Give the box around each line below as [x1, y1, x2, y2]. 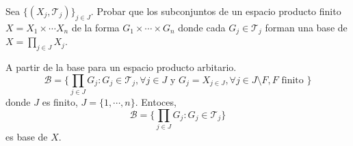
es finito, [42, 94, 78, 108]
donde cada [178, 20, 226, 34]
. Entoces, [135, 94, 176, 108]
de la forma [71, 20, 120, 34]
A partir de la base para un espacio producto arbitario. [5, 60, 237, 74]
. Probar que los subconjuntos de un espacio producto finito [90, 4, 341, 18]
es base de [5, 129, 48, 143]
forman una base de [265, 20, 348, 34]
